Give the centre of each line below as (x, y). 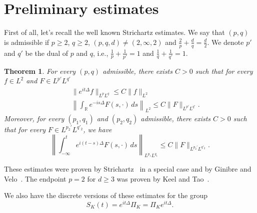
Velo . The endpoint (35, 178)
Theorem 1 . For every (40, 71)
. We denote (225, 42)
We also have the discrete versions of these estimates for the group (106, 195)
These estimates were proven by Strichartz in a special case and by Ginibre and (128, 169)
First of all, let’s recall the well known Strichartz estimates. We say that (114, 32)
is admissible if (27, 42)
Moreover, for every (34, 118)
